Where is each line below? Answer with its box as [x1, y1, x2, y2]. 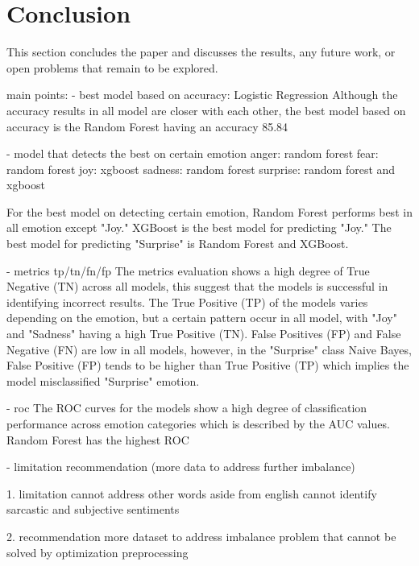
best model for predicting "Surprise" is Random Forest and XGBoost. [6, 235, 349, 252]
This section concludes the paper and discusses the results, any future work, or [6, 43, 396, 60]
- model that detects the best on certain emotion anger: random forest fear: [6, 145, 379, 162]
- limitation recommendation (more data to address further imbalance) [6, 458, 355, 475]
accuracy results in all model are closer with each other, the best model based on [6, 101, 406, 118]
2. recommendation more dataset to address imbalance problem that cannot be [6, 527, 396, 544]
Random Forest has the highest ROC [6, 431, 189, 448]
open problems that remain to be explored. [6, 59, 218, 76]
